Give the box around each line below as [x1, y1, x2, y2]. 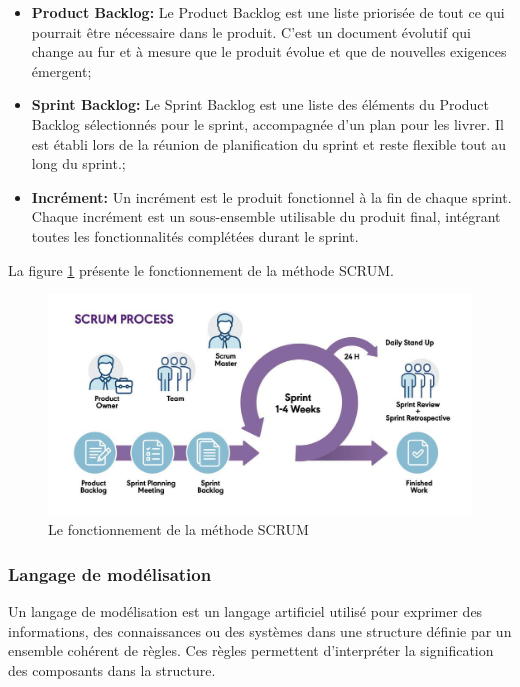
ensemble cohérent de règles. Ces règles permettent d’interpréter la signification [8, 640, 494, 661]
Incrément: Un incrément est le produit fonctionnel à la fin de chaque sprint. [31, 186, 512, 207]
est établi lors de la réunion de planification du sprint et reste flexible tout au [31, 133, 506, 154]
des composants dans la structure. [8, 659, 216, 680]
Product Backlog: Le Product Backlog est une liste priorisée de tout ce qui [31, 2, 505, 22]
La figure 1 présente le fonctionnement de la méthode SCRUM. [8, 259, 394, 280]
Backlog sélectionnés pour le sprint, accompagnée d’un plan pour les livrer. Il [31, 113, 504, 134]
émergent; [31, 60, 92, 81]
